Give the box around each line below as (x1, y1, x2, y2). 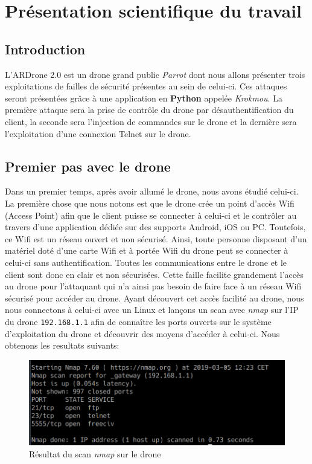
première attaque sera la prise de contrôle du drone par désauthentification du (5, 103, 294, 116)
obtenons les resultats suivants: (5, 339, 119, 352)
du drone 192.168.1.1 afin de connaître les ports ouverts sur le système (5, 315, 272, 327)
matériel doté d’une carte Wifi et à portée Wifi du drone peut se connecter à (5, 244, 288, 257)
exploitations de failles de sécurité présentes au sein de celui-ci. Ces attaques (5, 80, 287, 92)
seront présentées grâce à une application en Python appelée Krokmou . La (5, 91, 282, 104)
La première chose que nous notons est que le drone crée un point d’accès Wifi (5, 196, 294, 209)
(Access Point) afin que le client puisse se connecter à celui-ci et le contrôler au (5, 208, 297, 221)
